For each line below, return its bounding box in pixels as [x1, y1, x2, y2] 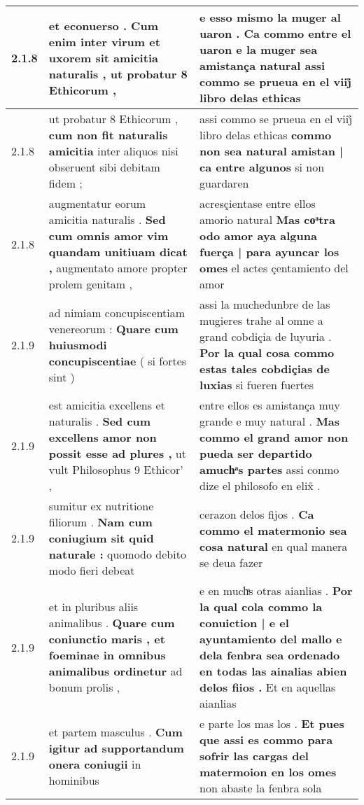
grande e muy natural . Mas [199, 413, 340, 429]
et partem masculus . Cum [48, 723, 183, 740]
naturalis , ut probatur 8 [48, 65, 188, 82]
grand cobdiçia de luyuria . [199, 328, 332, 344]
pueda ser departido [199, 445, 312, 461]
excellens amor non [48, 429, 157, 445]
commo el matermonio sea [199, 521, 347, 538]
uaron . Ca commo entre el [199, 25, 351, 41]
